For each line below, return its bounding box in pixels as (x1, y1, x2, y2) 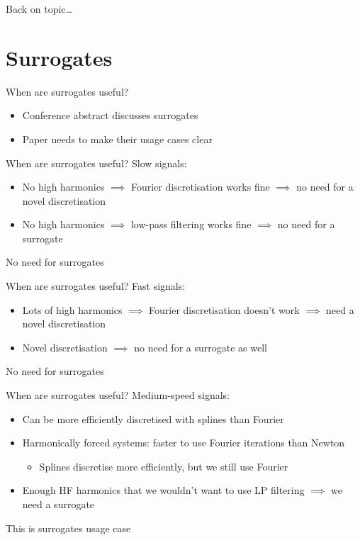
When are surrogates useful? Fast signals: (6, 279, 186, 293)
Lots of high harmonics (22, 302, 123, 317)
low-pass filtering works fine (130, 217, 252, 232)
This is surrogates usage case (6, 520, 131, 535)
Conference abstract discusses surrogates (22, 108, 198, 123)
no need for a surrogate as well (134, 339, 267, 354)
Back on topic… (6, 1, 72, 16)
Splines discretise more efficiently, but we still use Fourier (39, 459, 288, 473)
